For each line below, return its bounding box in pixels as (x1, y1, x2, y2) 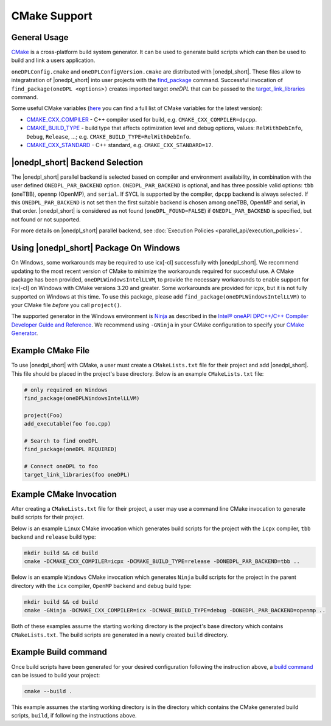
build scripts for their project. (11, 514, 85, 521)
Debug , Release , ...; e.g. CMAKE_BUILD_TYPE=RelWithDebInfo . (26, 133, 191, 140)
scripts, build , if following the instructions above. (11, 712, 137, 719)
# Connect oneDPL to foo (24, 463, 99, 470)
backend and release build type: (11, 533, 97, 541)
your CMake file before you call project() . (11, 302, 122, 309)
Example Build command (11, 647, 108, 657)
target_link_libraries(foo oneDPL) (24, 471, 130, 479)
